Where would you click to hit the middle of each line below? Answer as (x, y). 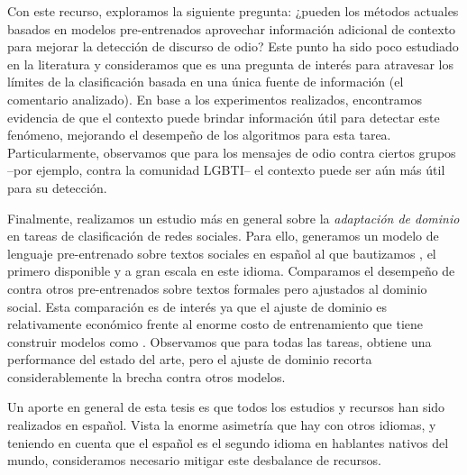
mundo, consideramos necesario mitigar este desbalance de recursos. (194, 460)
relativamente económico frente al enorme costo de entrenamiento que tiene (215, 324)
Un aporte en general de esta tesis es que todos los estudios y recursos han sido (226, 407)
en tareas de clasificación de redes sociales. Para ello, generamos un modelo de (223, 236)
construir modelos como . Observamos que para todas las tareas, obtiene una (220, 341)
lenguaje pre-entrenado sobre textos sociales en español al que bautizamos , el (222, 253)
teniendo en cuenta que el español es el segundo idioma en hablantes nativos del (228, 442)
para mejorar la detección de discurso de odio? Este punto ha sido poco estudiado (233, 46)
